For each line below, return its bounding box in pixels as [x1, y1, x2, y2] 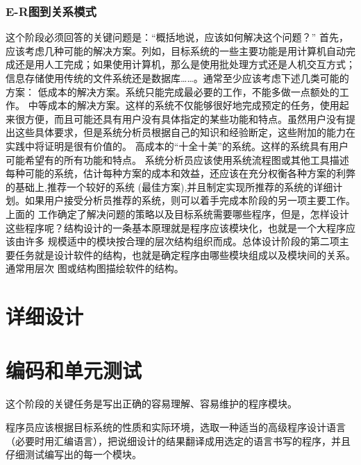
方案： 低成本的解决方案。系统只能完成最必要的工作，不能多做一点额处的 [6, 84, 339, 99]
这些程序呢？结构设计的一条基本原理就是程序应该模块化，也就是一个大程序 [6, 220, 346, 235]
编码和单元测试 [6, 356, 142, 384]
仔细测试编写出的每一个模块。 [6, 447, 142, 462]
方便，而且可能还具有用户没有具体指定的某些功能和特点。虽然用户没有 [24, 111, 346, 126]
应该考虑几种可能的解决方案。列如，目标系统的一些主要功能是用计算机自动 [6, 43, 346, 58]
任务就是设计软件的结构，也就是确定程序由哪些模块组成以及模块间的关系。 [15, 247, 355, 262]
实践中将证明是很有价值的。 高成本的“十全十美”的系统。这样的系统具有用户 [6, 138, 349, 153]
